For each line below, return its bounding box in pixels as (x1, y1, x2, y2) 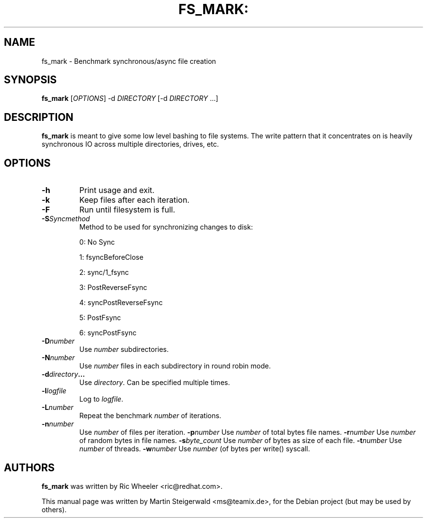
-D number (41, 337, 75, 346)
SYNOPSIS (4, 74, 57, 86)
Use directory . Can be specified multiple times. (79, 378, 230, 387)
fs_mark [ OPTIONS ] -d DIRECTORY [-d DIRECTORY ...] (41, 94, 218, 103)
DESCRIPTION (4, 111, 74, 123)
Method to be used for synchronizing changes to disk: (79, 223, 253, 232)
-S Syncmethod (41, 214, 90, 223)
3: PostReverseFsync (79, 283, 147, 292)
